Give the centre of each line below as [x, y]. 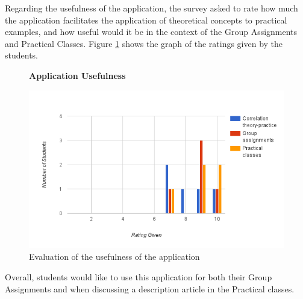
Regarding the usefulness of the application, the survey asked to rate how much [151, 8]
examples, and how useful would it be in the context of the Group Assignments [151, 32]
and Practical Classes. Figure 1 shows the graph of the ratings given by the [144, 43]
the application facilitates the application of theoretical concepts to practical [146, 20]
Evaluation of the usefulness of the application [114, 257]
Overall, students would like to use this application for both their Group [139, 276]
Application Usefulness [77, 75]
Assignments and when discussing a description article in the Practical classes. [150, 288]
